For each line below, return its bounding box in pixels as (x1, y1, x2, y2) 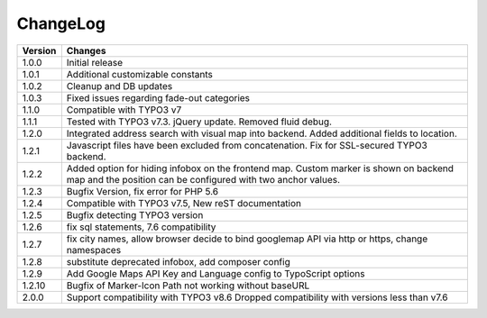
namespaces (66, 243, 122, 256)
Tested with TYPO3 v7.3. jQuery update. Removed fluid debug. (66, 115, 333, 128)
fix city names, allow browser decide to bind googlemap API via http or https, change (66, 232, 428, 245)
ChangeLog (16, 14, 106, 33)
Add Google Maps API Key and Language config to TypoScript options (66, 267, 365, 279)
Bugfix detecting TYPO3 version (66, 208, 204, 221)
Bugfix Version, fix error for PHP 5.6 (66, 185, 219, 197)
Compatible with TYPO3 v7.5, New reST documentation (66, 196, 302, 209)
